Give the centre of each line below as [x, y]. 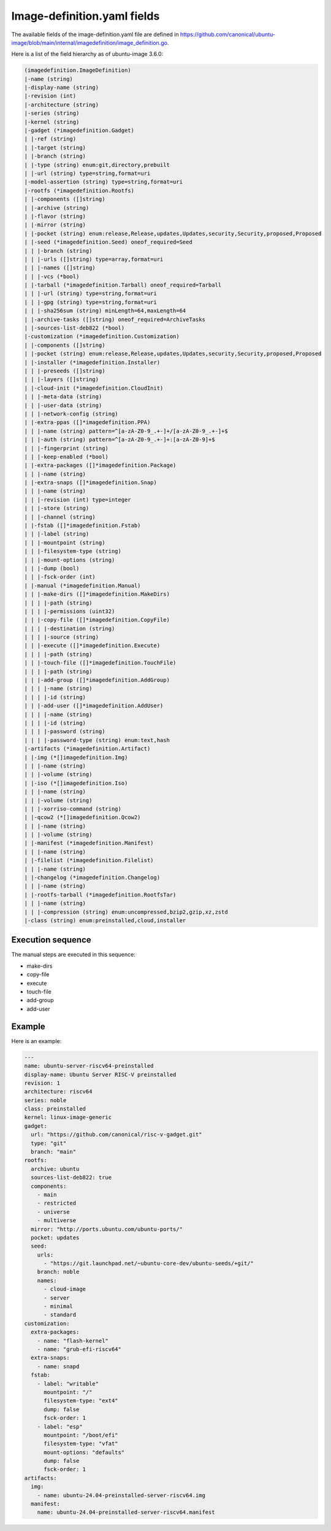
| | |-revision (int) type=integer [78, 499]
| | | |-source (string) [62, 637]
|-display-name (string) [62, 88]
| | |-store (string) [57, 508]
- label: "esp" [60, 1426]
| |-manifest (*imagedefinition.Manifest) [89, 843]
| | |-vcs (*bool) [52, 276]
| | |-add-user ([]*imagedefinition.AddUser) [94, 706]
